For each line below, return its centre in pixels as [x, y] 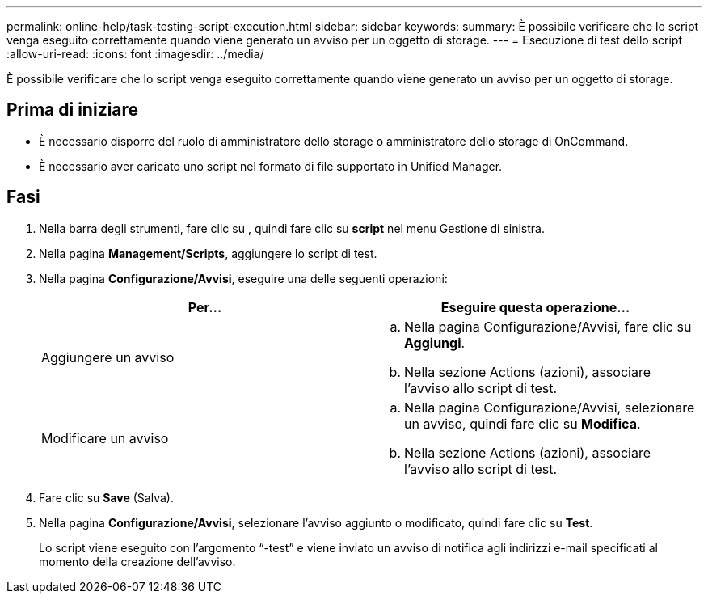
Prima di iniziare [73, 110]
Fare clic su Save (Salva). [106, 497]
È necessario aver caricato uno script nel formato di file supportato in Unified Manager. [271, 166]
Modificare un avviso [105, 438]
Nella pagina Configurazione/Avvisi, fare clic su [548, 326]
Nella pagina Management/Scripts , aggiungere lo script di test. [208, 253]
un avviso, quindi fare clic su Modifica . [523, 423]
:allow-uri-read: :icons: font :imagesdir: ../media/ [135, 54]
